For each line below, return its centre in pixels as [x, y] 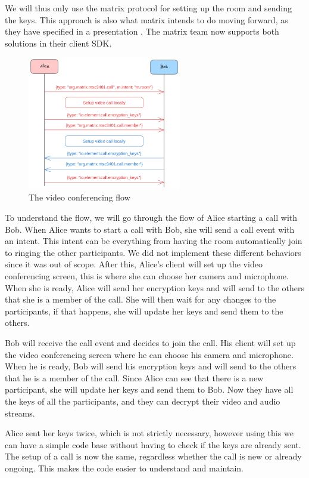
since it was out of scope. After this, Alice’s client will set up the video [134, 264]
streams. [20, 413]
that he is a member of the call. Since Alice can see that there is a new [134, 377]
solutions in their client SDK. [58, 43]
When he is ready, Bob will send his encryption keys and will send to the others [151, 366]
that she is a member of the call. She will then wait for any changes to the [141, 299]
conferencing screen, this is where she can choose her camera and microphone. [147, 276]
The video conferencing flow [79, 197]
